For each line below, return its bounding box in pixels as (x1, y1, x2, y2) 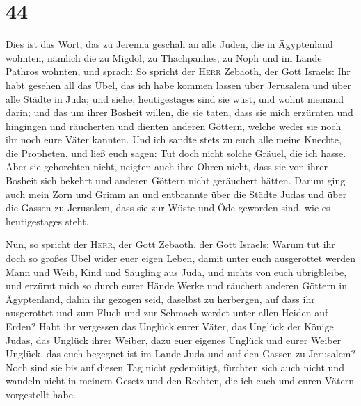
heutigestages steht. (6, 213, 89, 228)
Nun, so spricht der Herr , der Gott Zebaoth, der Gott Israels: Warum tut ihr (6, 237, 335, 252)
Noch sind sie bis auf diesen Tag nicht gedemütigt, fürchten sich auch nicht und (6, 359, 344, 374)
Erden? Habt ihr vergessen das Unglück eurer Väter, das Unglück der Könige (6, 319, 334, 333)
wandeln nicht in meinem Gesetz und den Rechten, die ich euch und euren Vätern (6, 373, 354, 388)
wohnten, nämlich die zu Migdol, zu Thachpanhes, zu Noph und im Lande (6, 50, 322, 65)
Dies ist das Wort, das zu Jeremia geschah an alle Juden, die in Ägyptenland (6, 37, 333, 51)
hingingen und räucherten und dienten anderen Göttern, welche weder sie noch (6, 118, 342, 133)
